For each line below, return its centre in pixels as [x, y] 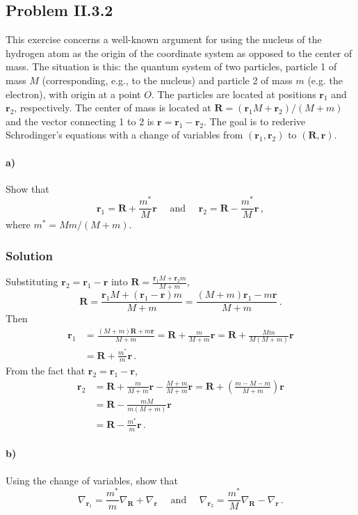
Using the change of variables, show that [92, 480]
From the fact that [46, 371]
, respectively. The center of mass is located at [113, 108]
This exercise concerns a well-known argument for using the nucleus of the [164, 39]
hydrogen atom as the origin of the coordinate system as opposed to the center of [179, 53]
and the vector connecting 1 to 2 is [80, 121]
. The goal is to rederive [254, 121]
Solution [29, 255]
